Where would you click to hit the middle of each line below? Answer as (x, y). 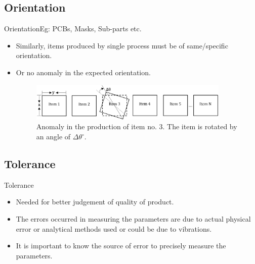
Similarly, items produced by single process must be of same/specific (122, 45)
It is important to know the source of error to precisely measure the (121, 246)
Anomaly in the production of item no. (96, 126)
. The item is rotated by (200, 126)
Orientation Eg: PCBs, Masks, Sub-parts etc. (73, 29)
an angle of (53, 137)
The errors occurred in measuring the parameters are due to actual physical (133, 219)
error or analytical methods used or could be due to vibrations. (114, 228)
